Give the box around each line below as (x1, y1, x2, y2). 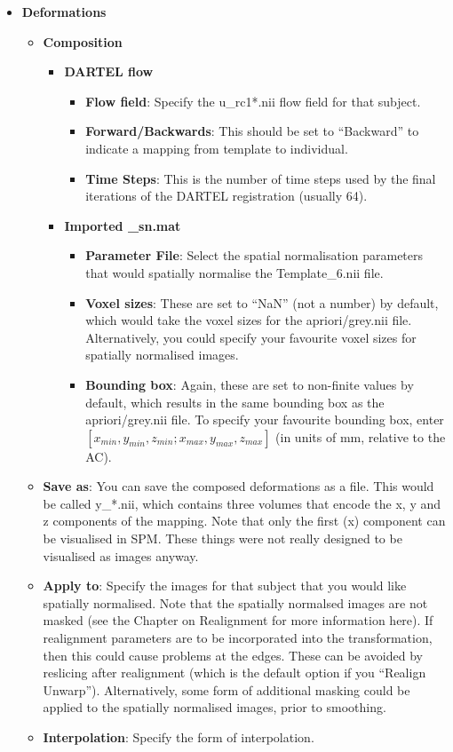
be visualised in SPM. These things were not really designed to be (43, 529, 402, 548)
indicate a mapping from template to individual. (85, 139, 348, 157)
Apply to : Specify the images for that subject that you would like (43, 576, 407, 595)
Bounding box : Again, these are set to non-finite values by (85, 375, 414, 393)
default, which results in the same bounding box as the (85, 392, 385, 411)
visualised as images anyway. (43, 546, 199, 565)
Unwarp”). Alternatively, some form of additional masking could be (43, 680, 410, 699)
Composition (43, 32, 123, 51)
